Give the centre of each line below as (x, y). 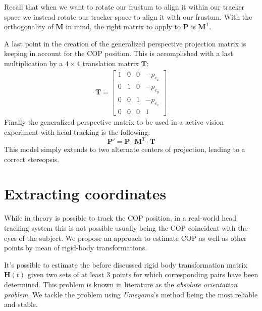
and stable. (21, 304)
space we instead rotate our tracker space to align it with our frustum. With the (128, 16)
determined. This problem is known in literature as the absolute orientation (121, 284)
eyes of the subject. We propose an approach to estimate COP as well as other (125, 238)
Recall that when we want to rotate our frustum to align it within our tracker (124, 7)
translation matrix (111, 63)
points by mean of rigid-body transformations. (76, 248)
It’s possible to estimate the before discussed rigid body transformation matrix (126, 264)
